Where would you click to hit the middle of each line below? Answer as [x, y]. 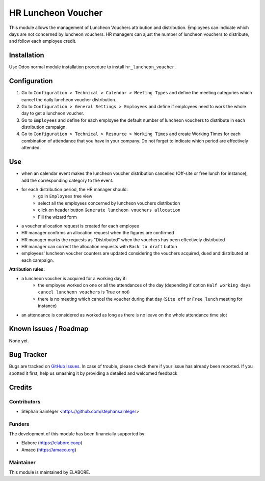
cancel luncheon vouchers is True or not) [84, 292]
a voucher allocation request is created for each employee [80, 226]
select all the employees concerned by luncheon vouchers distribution [109, 203]
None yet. [19, 340]
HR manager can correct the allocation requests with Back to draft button [99, 247]
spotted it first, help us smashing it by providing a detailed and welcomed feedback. [94, 373]
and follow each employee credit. [43, 41]
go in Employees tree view [65, 196]
